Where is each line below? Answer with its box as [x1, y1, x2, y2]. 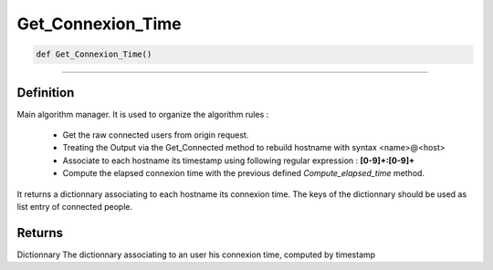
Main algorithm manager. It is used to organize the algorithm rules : [16, 109, 269, 119]
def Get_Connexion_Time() [36, 49, 152, 59]
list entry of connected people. [16, 201, 133, 212]
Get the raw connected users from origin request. [62, 130, 249, 140]
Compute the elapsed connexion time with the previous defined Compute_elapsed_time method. [62, 168, 425, 179]
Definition [16, 85, 75, 100]
